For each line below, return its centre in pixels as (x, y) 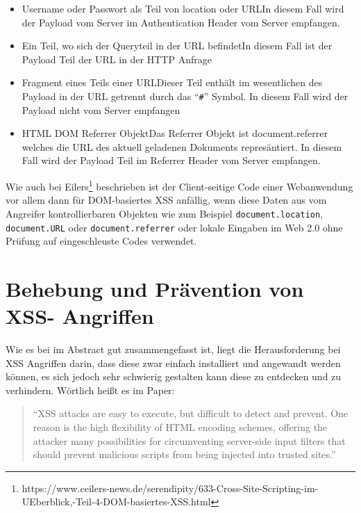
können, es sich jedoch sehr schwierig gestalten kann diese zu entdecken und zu (174, 376)
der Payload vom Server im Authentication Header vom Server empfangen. (181, 22)
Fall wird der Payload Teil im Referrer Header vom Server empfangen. (171, 160)
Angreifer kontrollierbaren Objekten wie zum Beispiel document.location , (165, 213)
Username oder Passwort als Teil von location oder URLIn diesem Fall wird (183, 8)
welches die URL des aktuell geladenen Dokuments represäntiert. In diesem (182, 146)
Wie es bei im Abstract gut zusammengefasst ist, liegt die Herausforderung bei (173, 349)
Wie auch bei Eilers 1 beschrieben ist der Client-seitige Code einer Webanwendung (179, 185)
